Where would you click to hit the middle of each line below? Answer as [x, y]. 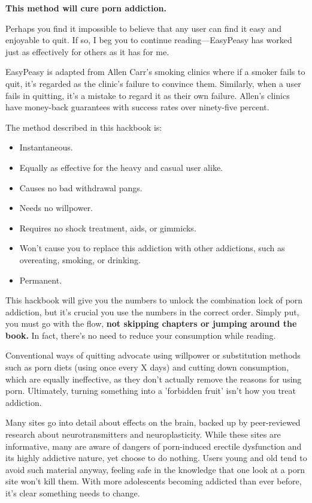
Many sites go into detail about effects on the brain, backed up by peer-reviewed [153, 422]
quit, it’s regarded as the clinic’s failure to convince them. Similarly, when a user [153, 83]
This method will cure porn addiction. [86, 8]
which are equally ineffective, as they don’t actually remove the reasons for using [154, 379]
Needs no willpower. [56, 208]
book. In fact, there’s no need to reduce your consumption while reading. [141, 335]
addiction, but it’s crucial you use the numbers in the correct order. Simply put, [152, 311]
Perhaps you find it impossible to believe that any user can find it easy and [144, 28]
